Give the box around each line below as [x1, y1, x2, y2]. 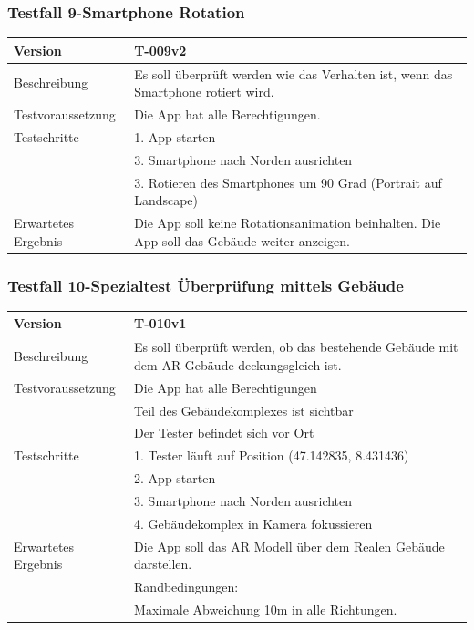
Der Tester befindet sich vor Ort [134, 423, 314, 442]
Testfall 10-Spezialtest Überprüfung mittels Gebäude [7, 274, 404, 296]
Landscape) [134, 191, 199, 210]
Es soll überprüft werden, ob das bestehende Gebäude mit [134, 337, 459, 356]
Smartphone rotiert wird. [134, 82, 274, 101]
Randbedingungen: [134, 577, 239, 595]
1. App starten [134, 127, 216, 146]
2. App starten [134, 469, 216, 488]
